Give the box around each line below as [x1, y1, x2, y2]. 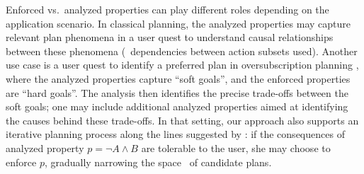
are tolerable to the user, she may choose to [141, 140, 331, 155]
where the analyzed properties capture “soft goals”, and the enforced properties [6, 71, 351, 86]
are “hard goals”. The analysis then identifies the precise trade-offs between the [6, 85, 348, 100]
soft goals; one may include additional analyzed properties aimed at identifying [6, 99, 348, 114]
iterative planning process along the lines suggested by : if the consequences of [6, 127, 345, 141]
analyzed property [6, 140, 84, 155]
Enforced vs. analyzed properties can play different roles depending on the [6, 2, 329, 16]
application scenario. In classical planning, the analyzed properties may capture [6, 16, 351, 30]
